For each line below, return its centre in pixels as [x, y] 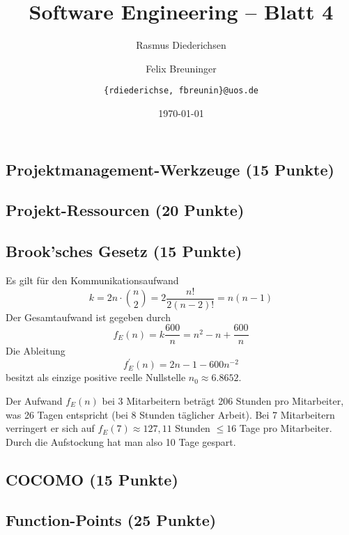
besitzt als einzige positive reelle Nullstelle [96, 377]
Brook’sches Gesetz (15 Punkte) [124, 251]
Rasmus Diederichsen [181, 45]
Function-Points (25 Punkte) [111, 520]
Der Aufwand [34, 400]
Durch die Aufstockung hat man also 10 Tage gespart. [121, 441]
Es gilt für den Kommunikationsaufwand [92, 280]
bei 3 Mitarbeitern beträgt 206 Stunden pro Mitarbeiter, [223, 400]
